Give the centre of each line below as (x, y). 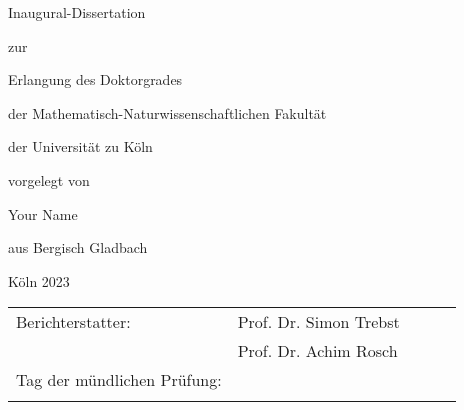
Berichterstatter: (73, 322)
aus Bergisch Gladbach (78, 247)
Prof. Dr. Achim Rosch (317, 351)
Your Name (43, 213)
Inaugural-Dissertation (77, 12)
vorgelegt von (49, 179)
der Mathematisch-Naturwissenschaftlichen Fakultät (167, 112)
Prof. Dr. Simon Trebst (318, 322)
